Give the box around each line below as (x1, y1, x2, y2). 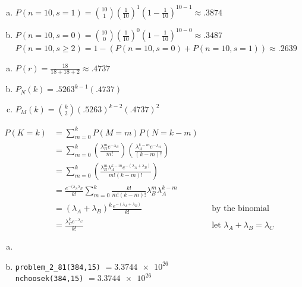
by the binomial (212, 204, 269, 213)
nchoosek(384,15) (15, 275, 84, 283)
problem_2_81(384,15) (15, 263, 100, 272)
